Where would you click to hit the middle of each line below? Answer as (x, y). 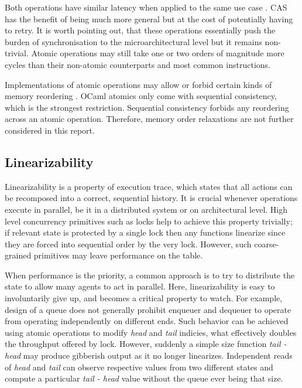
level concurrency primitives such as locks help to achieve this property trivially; (149, 221)
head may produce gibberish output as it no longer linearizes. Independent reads (149, 355)
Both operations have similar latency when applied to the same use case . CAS (146, 7)
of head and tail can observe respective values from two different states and (139, 367)
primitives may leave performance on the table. (118, 255)
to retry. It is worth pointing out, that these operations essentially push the (140, 30)
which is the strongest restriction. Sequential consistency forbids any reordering (147, 107)
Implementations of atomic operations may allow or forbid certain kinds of (138, 84)
